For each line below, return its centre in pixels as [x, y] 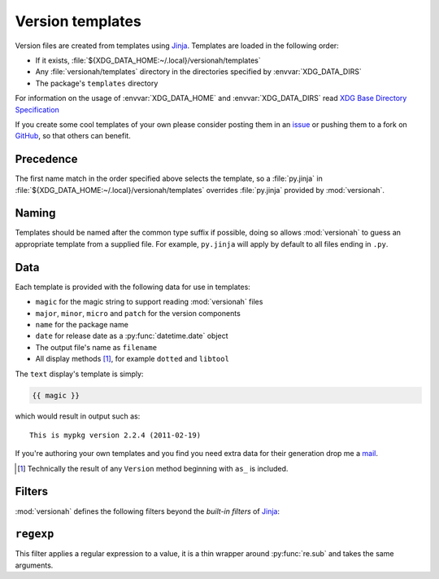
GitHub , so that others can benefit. [73, 136]
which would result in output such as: [78, 416]
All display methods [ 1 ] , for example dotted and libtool [132, 359]
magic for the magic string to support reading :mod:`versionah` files [149, 302]
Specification [37, 109]
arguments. [34, 565]
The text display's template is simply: [79, 374]
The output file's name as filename [96, 347]
